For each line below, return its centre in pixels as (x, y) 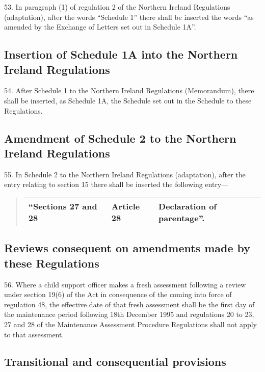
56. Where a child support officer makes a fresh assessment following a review (125, 284)
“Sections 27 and (63, 206)
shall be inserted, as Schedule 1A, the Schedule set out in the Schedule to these (128, 100)
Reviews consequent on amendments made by (127, 248)
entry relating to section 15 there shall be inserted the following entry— (116, 184)
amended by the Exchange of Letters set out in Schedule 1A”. (100, 27)
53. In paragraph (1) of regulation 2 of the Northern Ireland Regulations (117, 7)
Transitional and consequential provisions (115, 362)
